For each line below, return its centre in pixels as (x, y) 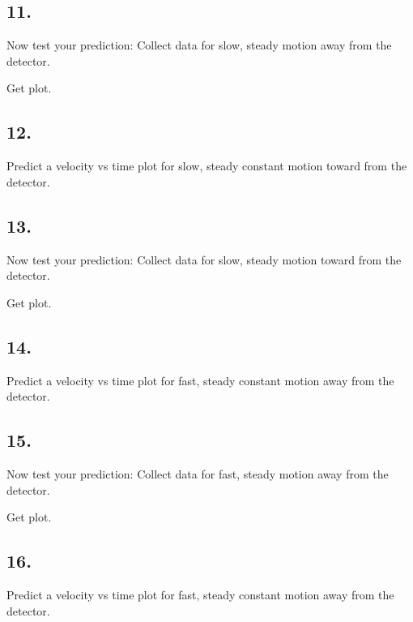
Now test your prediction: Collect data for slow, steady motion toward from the (204, 259)
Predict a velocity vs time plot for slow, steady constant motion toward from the (207, 166)
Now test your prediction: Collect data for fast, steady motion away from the (198, 473)
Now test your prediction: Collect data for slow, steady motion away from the (199, 45)
